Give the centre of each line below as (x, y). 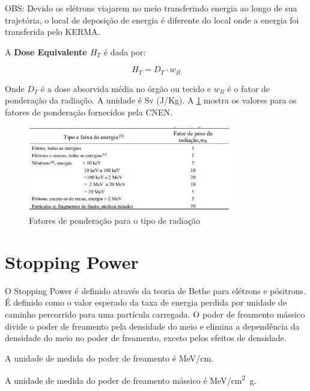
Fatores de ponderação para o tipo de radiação (115, 220)
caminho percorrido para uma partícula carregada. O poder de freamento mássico (155, 314)
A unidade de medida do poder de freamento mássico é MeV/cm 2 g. (131, 379)
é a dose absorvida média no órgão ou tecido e (126, 88)
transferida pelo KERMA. (53, 32)
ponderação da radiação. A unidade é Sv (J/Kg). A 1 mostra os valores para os (151, 100)
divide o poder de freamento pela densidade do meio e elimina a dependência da (152, 326)
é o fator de (249, 88)
